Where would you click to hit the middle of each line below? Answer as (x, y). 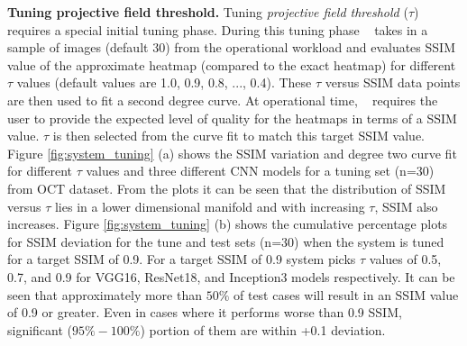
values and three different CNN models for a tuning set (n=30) (260, 171)
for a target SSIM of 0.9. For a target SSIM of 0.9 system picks (182, 259)
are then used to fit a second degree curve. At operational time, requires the (223, 100)
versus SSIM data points (393, 82)
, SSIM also (406, 206)
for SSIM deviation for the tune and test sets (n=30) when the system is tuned (226, 241)
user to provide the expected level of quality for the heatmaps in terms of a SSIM (232, 118)
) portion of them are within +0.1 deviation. (263, 329)
